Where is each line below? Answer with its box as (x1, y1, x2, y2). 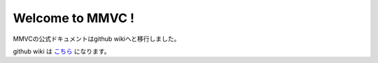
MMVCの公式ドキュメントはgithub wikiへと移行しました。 (13, 35, 181, 43)
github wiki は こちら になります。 (13, 47, 111, 55)
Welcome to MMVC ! (13, 10, 134, 26)
